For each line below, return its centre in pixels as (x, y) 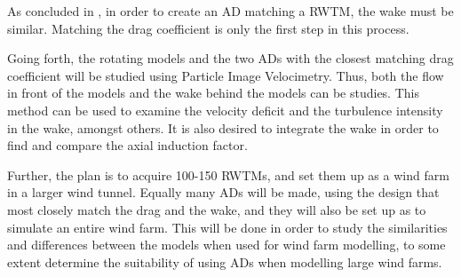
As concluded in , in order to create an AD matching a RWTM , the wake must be (230, 11)
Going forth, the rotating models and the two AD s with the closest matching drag (230, 58)
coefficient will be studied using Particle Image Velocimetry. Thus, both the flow (226, 75)
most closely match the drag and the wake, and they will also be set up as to (217, 209)
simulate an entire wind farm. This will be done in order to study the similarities (227, 227)
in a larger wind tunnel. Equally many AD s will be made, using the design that (223, 192)
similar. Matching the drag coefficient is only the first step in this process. (208, 28)
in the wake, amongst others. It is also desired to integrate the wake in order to (223, 127)
